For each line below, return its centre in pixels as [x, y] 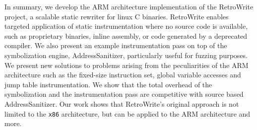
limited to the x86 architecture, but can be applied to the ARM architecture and [128, 113]
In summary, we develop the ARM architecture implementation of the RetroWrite [129, 6]
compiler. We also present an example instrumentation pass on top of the [116, 45]
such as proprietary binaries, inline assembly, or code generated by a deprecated [126, 35]
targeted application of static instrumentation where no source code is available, [126, 26]
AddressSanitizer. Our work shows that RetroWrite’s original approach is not [122, 103]
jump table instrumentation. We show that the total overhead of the [108, 84]
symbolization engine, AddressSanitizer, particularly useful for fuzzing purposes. [126, 55]
